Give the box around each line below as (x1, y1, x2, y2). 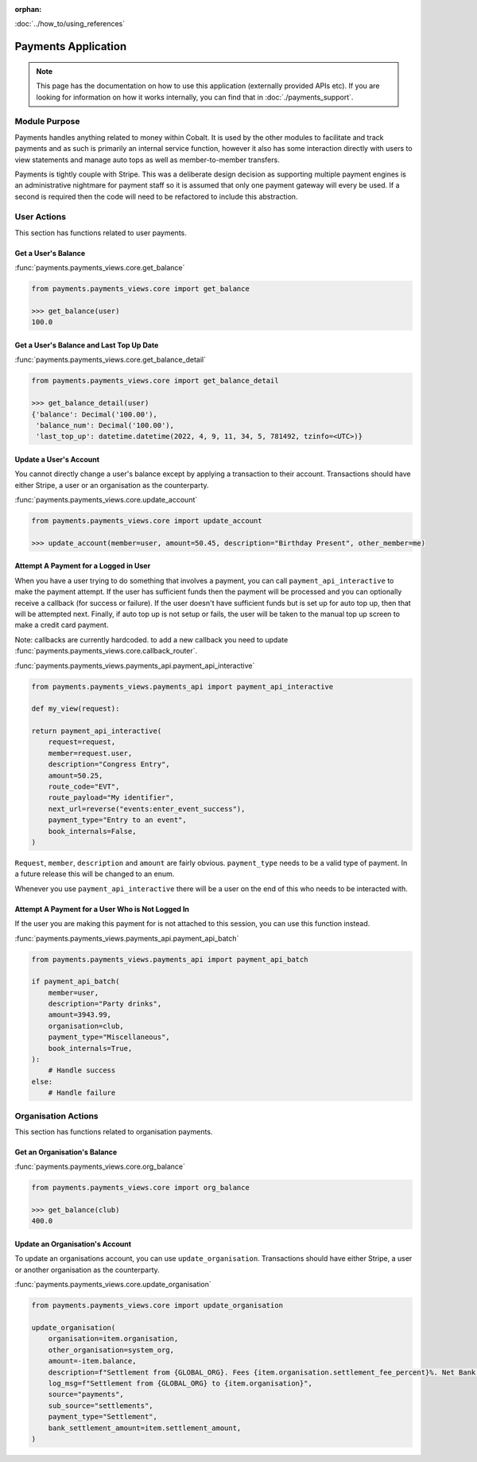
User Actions (14, 211, 67, 223)
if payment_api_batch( (31, 977, 120, 986)
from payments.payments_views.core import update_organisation (31, 1301, 284, 1310)
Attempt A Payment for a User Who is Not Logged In (14, 904, 190, 913)
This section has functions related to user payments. (14, 227, 187, 238)
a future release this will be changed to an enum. (14, 869, 175, 878)
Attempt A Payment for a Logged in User (14, 561, 151, 571)
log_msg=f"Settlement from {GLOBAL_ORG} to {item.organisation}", (48, 1379, 313, 1387)
